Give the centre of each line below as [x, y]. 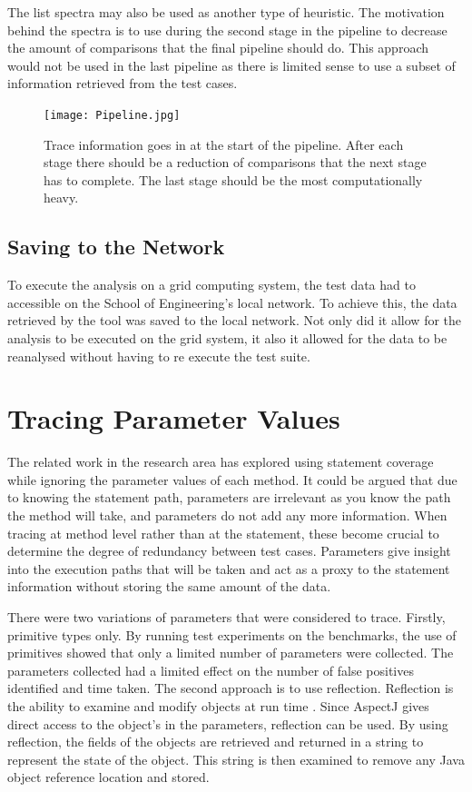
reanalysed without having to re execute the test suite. [159, 356]
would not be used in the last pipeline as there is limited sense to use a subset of [231, 65]
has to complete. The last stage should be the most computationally [233, 179]
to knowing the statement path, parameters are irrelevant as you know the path [229, 497]
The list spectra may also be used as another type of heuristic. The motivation [226, 12]
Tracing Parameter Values [174, 418]
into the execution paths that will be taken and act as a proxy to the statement [229, 568]
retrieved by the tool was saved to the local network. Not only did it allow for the [235, 320]
